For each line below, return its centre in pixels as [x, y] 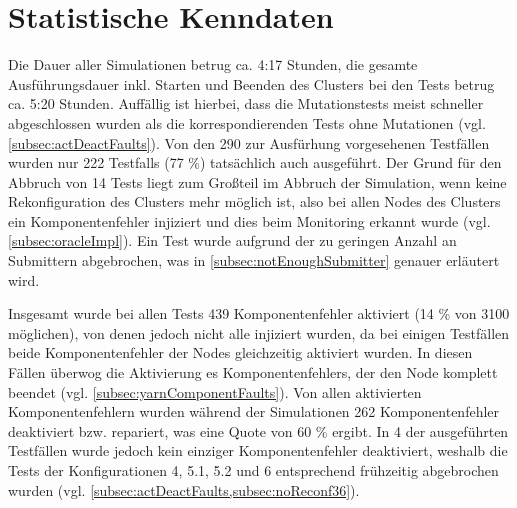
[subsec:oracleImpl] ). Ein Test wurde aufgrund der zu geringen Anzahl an [232, 240]
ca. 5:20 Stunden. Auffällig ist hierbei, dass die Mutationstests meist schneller [246, 103]
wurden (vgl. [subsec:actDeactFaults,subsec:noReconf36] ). [184, 489]
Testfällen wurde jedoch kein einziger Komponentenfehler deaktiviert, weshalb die [258, 450]
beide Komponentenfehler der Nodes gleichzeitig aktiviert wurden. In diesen [240, 352]
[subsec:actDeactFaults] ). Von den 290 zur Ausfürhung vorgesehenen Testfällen [249, 142]
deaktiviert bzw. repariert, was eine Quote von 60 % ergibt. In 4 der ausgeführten [258, 430]
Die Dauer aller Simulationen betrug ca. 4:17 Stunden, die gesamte [213, 64]
